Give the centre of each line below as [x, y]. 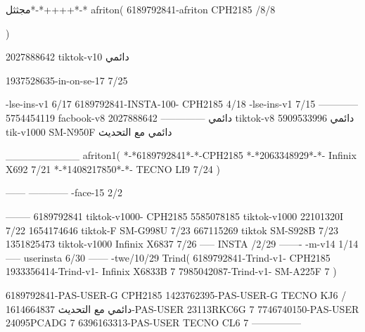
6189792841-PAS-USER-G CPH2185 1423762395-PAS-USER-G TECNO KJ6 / [176, 294]
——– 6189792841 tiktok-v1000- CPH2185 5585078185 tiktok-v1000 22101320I [175, 216]
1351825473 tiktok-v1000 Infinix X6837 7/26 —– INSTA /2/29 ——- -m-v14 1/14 [182, 244]
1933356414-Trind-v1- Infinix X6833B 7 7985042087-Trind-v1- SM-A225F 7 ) [171, 271]
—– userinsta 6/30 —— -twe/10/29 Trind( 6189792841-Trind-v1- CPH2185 [168, 257]
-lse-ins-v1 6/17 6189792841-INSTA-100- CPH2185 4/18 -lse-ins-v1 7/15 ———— [182, 104]
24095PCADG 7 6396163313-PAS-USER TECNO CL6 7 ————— [153, 323]
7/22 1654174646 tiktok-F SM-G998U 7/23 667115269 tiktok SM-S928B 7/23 [172, 230]
